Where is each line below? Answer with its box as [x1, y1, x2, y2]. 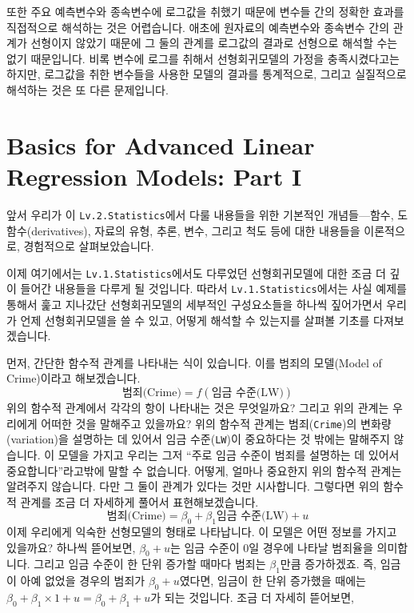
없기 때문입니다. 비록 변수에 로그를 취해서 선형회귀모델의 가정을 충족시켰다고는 [6, 50, 400, 66]
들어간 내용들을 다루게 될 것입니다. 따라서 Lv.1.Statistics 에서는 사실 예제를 [20, 280, 408, 297]
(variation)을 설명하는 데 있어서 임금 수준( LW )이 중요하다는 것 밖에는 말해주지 [6, 431, 390, 447]
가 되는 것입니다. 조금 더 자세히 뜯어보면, [150, 589, 354, 606]
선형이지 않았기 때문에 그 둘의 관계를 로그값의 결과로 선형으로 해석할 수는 [30, 34, 398, 51]
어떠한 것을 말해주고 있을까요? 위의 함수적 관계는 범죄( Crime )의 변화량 [41, 415, 392, 431]
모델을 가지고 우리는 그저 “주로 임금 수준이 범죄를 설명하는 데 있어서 [58, 446, 400, 463]
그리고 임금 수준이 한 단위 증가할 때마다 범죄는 [34, 555, 266, 572]
